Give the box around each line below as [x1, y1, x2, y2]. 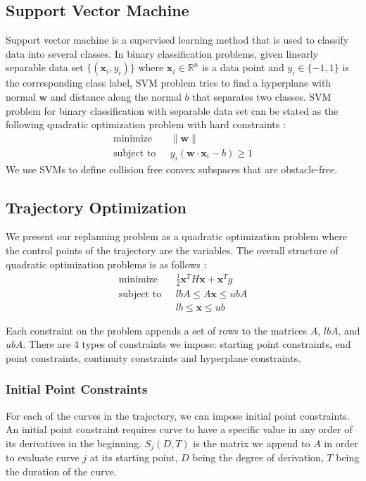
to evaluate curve [6, 450, 80, 465]
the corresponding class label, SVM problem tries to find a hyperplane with [6, 75, 332, 90]
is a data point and [201, 60, 284, 75]
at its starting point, [89, 450, 178, 465]
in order [324, 435, 358, 450]
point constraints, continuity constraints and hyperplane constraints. [6, 350, 301, 365]
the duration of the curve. [6, 463, 117, 478]
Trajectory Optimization [6, 196, 187, 218]
